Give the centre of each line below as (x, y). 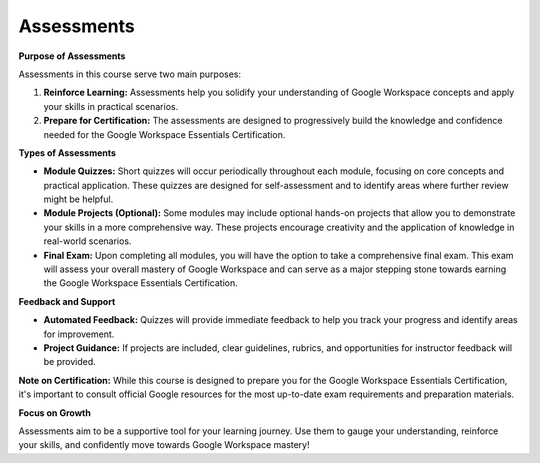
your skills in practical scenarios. (111, 106)
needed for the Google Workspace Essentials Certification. (164, 134)
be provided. (70, 362)
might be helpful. (78, 199)
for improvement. (79, 334)
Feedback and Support (67, 301)
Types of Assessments (67, 152)
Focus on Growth (55, 412)
